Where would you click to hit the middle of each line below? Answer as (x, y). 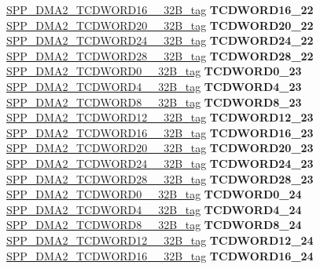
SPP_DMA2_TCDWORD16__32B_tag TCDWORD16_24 (160, 255)
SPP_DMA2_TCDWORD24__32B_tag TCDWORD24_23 (160, 163)
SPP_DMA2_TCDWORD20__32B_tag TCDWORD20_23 (160, 148)
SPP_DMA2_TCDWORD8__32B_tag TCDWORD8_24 (154, 225)
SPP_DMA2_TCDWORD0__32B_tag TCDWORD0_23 (154, 71)
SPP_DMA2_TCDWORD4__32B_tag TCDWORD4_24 (154, 209)
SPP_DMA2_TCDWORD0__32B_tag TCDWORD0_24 (154, 194)
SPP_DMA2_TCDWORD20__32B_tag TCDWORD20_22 (160, 25)
